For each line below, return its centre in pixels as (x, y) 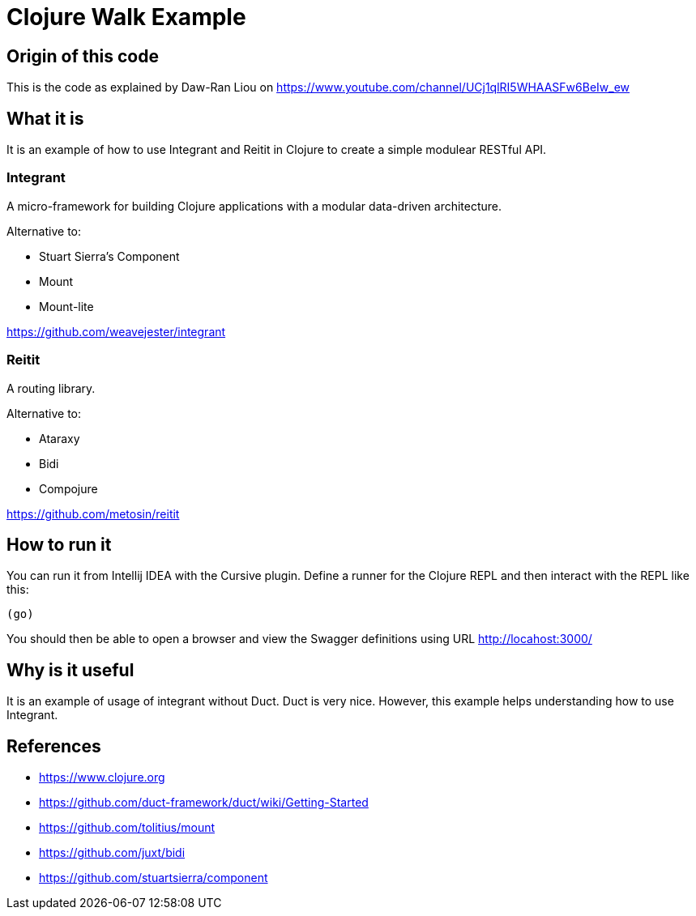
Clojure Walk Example (126, 17)
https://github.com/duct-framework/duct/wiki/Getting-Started (204, 803)
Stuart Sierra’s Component (109, 256)
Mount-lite (66, 306)
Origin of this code (83, 56)
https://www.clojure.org (102, 778)
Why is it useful (70, 670)
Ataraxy (60, 438)
